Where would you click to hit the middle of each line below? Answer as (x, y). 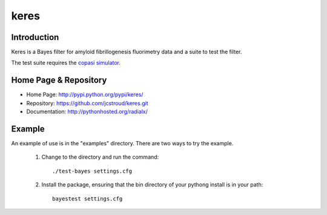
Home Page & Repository (59, 80)
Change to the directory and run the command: (100, 157)
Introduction (35, 37)
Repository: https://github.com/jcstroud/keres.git (87, 103)
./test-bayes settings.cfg (92, 171)
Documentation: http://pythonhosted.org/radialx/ (87, 111)
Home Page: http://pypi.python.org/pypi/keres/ (85, 94)
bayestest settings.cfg (88, 199)
